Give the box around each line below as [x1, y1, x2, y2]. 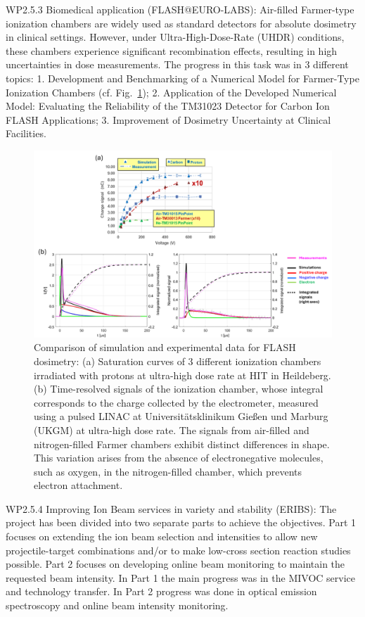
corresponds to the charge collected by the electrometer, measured [34, 395, 319, 409]
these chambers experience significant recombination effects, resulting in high [6, 43, 338, 58]
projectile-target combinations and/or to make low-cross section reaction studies [6, 542, 351, 557]
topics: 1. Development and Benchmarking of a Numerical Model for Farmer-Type [6, 70, 359, 85]
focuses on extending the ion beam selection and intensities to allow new [6, 529, 318, 544]
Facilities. [6, 126, 46, 141]
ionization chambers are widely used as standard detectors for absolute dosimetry [6, 15, 357, 30]
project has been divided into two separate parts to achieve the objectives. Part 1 [6, 515, 357, 530]
